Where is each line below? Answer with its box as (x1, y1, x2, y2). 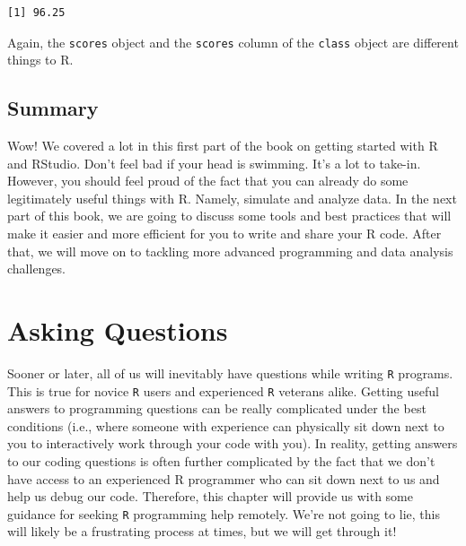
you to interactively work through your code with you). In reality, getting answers (7, 434, 458, 453)
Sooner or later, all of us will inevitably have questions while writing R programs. (7, 363, 453, 382)
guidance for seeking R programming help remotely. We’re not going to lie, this (7, 504, 440, 523)
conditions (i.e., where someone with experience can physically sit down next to (7, 416, 444, 435)
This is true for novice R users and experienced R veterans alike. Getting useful (7, 381, 439, 400)
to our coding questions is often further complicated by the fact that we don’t (7, 452, 435, 471)
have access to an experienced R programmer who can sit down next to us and (7, 469, 440, 488)
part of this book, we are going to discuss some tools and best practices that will (7, 206, 452, 225)
